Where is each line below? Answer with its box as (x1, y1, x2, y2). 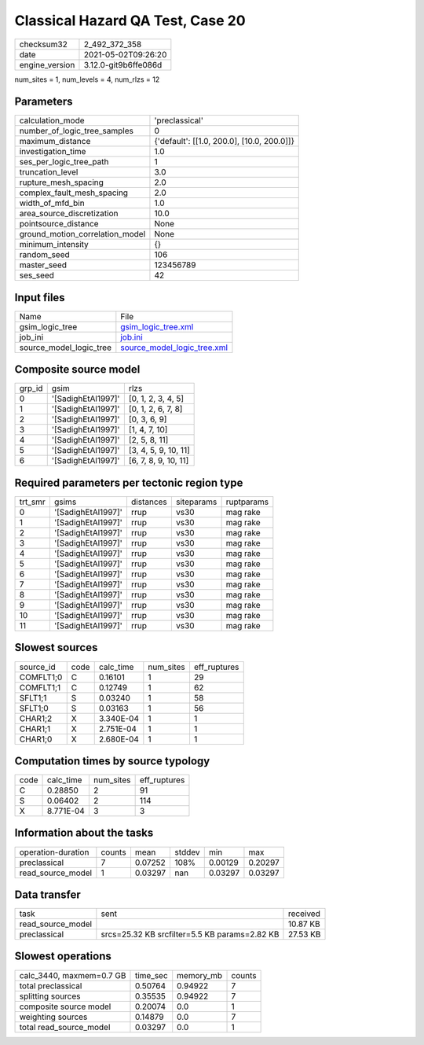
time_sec (134, 970, 168, 981)
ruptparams (225, 496, 269, 507)
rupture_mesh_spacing (19, 177, 104, 188)
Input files (14, 291, 66, 304)
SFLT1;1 (19, 692, 47, 703)
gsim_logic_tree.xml (120, 321, 194, 332)
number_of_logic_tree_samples (19, 126, 133, 137)
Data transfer (14, 888, 82, 901)
